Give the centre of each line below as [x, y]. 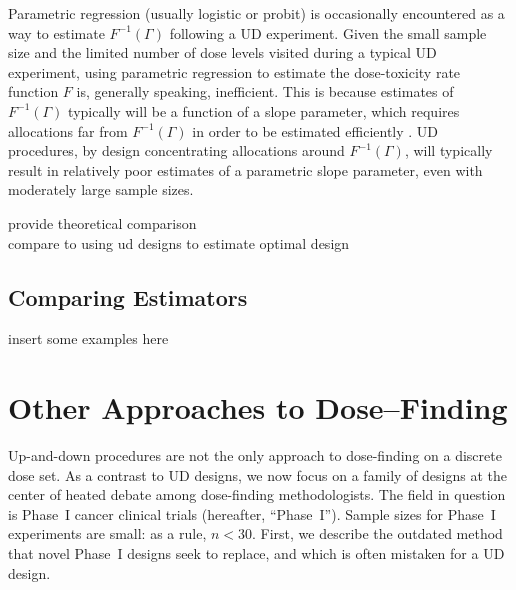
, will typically [448, 150]
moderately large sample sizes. [101, 189]
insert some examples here [88, 338]
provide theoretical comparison [102, 222]
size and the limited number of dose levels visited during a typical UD [222, 52]
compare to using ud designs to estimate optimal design [179, 242]
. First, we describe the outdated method [377, 533]
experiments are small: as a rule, [107, 533]
